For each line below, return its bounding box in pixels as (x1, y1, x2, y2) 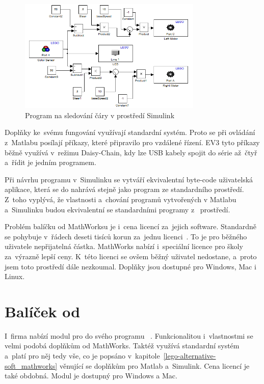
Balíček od (5, 300, 81, 321)
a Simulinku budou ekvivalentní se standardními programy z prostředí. (5, 204, 230, 214)
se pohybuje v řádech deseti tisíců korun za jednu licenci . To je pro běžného (5, 231, 247, 241)
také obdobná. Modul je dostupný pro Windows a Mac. (5, 370, 177, 381)
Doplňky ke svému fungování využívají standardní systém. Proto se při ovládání (5, 127, 255, 138)
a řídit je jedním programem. (5, 157, 96, 168)
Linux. (5, 271, 25, 282)
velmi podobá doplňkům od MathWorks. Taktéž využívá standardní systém (5, 340, 240, 351)
